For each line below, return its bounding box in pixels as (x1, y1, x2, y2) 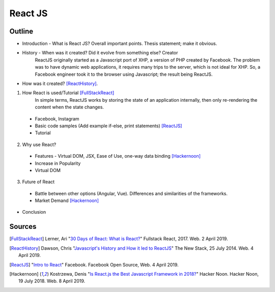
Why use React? (22, 141, 57, 148)
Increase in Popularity (35, 160, 81, 166)
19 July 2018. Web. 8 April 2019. (18, 278, 86, 284)
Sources (9, 222, 37, 231)
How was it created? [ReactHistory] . (22, 80, 98, 86)
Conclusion (22, 209, 46, 215)
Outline (9, 27, 33, 36)
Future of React (22, 179, 55, 185)
